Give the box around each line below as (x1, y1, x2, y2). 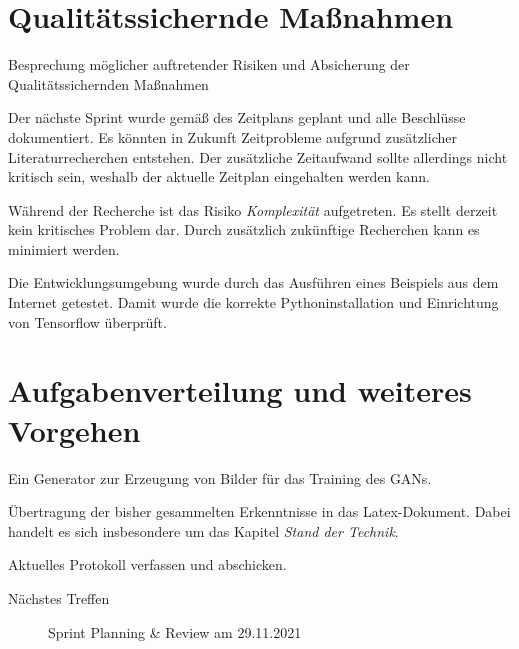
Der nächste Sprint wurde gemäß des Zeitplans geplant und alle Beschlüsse (8, 107, 466, 128)
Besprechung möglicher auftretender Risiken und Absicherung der (8, 54, 410, 75)
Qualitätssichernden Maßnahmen (8, 73, 209, 94)
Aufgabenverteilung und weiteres (8, 370, 472, 411)
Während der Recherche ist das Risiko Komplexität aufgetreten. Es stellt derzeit (8, 199, 498, 220)
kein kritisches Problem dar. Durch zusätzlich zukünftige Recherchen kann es (8, 219, 480, 240)
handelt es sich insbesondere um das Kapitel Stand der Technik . (8, 520, 399, 541)
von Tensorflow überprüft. (8, 311, 167, 332)
